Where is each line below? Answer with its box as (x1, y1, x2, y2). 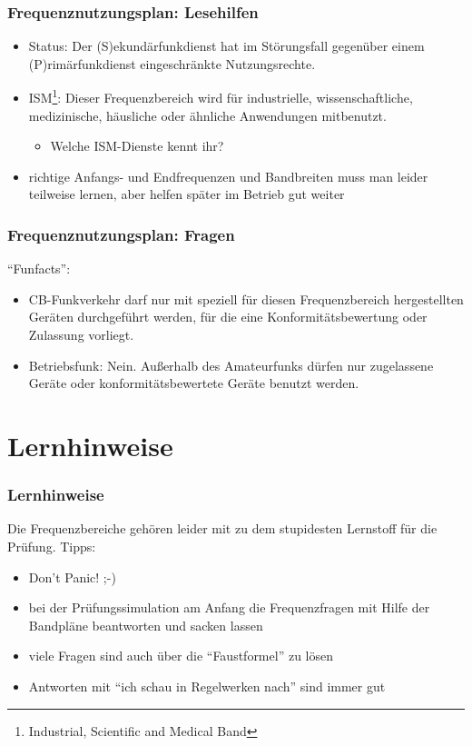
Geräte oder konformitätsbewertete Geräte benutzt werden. (28, 373, 359, 393)
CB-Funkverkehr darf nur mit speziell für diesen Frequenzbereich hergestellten (28, 289, 464, 308)
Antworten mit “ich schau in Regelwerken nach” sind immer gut (28, 676, 386, 695)
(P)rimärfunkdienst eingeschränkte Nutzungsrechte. (28, 54, 316, 73)
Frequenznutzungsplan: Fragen (7, 223, 235, 245)
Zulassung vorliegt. (28, 325, 134, 344)
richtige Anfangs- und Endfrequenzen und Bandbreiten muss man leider (28, 166, 428, 185)
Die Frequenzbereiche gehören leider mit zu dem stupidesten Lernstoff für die (7, 519, 438, 538)
